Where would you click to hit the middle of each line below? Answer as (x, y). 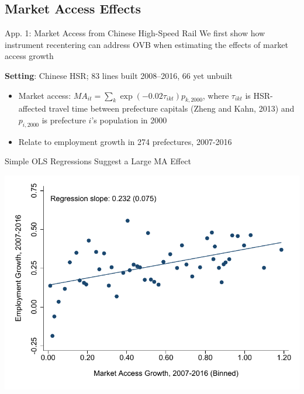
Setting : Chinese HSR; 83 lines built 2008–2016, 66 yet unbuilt (119, 75)
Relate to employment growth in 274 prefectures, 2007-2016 (125, 141)
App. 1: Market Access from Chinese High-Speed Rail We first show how (135, 33)
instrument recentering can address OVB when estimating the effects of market (146, 44)
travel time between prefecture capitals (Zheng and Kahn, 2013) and (172, 108)
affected (32, 108)
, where (216, 95)
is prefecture (64, 120)
